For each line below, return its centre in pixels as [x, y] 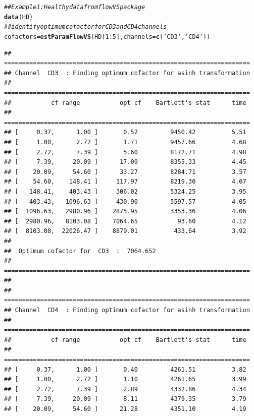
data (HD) [19, 17]
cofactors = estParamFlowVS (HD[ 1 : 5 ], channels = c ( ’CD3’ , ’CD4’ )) [107, 37]
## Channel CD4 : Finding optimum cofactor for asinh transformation [127, 310]
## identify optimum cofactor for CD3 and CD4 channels [86, 27]
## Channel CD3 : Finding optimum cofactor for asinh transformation [127, 73]
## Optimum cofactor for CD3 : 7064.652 [80, 251]
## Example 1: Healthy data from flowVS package [75, 7]
